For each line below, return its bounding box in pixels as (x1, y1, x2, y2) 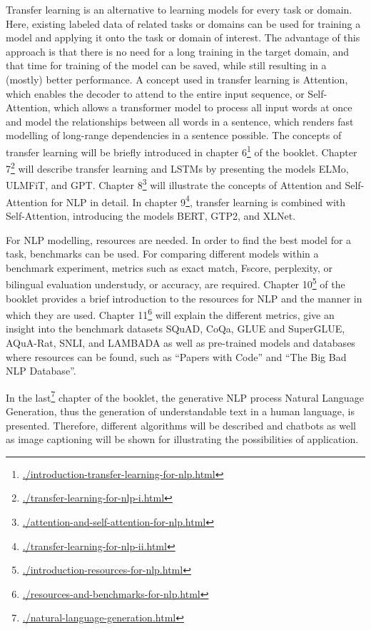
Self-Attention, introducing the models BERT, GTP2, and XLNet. (6, 208, 296, 223)
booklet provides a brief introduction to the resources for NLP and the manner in (6, 290, 362, 305)
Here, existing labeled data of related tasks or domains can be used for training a (6, 16, 361, 31)
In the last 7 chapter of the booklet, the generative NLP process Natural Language (6, 387, 364, 405)
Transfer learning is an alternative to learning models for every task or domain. (6, 2, 352, 16)
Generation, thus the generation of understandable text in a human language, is (6, 404, 355, 419)
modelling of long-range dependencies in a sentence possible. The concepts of (6, 128, 342, 143)
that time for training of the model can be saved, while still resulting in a (6, 58, 327, 73)
